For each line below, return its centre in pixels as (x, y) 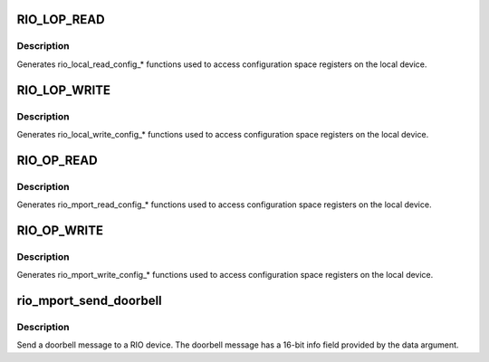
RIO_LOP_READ (61, 19)
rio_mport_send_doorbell (89, 301)
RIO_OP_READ (58, 160)
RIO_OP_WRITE (60, 230)
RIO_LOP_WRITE (64, 90)
